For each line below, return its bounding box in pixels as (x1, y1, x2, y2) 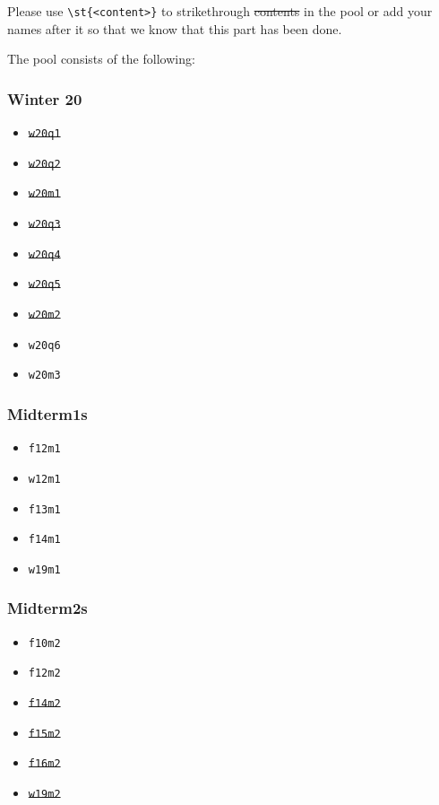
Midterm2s (7, 597, 88, 619)
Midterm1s (7, 402, 88, 424)
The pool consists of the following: (7, 49, 195, 68)
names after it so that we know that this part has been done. (7, 19, 342, 38)
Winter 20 (7, 87, 82, 109)
